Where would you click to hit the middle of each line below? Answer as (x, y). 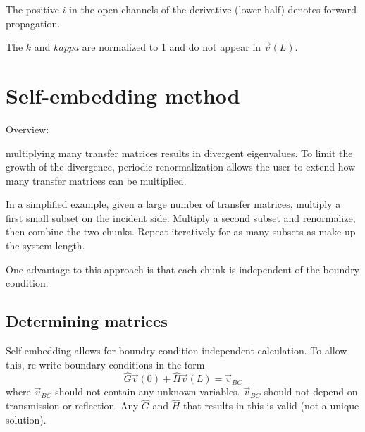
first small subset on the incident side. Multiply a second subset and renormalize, (181, 217)
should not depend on (311, 391)
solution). (26, 419)
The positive (32, 9)
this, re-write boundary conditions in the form (105, 364)
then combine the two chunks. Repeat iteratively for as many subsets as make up (181, 232)
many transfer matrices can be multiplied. (96, 180)
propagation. (33, 23)
